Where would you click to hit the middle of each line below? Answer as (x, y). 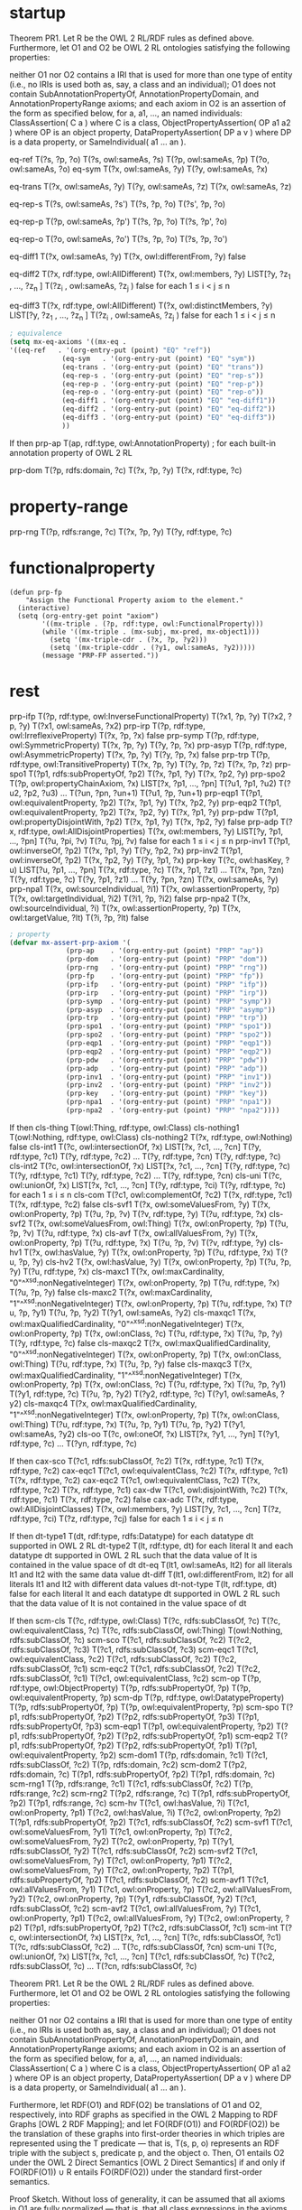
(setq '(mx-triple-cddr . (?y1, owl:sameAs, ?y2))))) (152, 647)
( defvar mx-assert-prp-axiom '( (70, 942)
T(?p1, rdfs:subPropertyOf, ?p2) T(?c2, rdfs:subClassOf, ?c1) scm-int (151, 1927)
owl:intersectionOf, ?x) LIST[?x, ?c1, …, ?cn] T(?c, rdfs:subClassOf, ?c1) (150, 1937)
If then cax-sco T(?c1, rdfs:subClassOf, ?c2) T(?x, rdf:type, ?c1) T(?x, (137, 1461)
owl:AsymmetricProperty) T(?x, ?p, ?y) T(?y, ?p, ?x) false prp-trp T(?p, (140, 754)
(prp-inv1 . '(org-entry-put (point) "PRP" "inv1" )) (169, 1077)
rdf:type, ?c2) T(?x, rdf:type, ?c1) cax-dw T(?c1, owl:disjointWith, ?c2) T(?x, (149, 1490)
